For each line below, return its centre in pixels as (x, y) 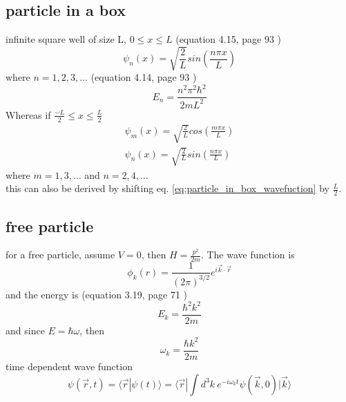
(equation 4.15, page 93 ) (229, 39)
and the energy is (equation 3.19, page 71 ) (97, 294)
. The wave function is (248, 255)
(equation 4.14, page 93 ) (144, 77)
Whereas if (28, 114)
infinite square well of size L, (66, 39)
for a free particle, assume (60, 255)
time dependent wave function (69, 366)
